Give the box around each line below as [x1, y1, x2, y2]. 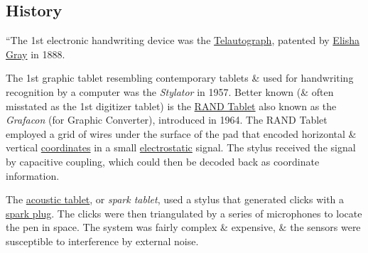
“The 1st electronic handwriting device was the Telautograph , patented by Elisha [6, 33, 359, 48]
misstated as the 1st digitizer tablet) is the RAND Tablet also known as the [6, 98, 337, 113]
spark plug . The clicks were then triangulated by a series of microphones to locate [6, 205, 362, 220]
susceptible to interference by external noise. [6, 233, 199, 248]
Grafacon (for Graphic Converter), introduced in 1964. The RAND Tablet [6, 112, 328, 127]
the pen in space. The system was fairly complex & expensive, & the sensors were [6, 220, 361, 235]
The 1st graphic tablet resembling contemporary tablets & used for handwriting [6, 70, 354, 85]
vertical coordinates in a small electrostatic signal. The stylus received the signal [6, 140, 356, 155]
